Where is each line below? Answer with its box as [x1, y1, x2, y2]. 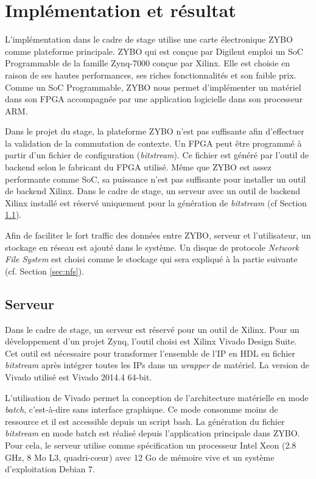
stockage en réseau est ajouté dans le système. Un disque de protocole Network [5, 240, 299, 253]
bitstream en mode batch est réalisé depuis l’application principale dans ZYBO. [5, 427, 300, 439]
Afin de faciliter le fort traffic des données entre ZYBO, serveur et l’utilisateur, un [5, 229, 311, 242]
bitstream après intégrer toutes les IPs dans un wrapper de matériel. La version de [5, 358, 309, 371]
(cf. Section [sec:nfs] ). [5, 264, 85, 277]
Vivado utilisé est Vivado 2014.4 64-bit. [5, 370, 152, 383]
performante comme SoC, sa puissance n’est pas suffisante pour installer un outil [5, 172, 306, 185]
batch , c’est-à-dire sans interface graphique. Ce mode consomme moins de [5, 403, 278, 416]
